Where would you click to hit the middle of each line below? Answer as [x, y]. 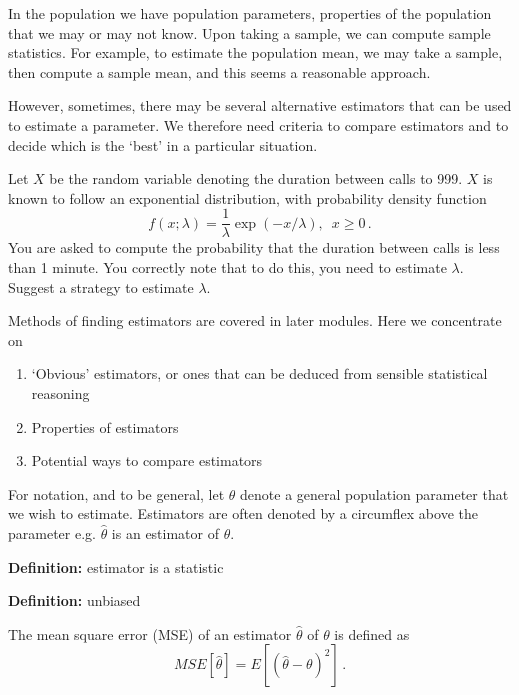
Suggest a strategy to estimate [101, 286]
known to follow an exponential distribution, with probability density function [247, 197]
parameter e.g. [52, 532]
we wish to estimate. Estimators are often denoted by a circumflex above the [243, 513]
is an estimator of [165, 532]
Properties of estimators [105, 426]
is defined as [372, 633]
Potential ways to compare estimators [147, 460]
